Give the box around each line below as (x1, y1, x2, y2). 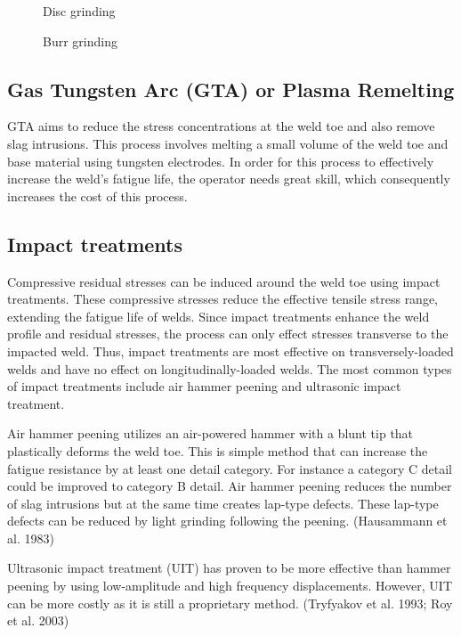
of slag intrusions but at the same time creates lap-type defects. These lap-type (7, 493, 439, 512)
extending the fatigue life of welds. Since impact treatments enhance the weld (7, 306, 430, 325)
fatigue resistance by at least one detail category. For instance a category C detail (7, 459, 452, 477)
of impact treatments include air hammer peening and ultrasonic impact (7, 377, 401, 395)
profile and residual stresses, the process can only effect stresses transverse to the (7, 324, 449, 343)
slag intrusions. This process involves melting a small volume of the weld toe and (7, 134, 449, 152)
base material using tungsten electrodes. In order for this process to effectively (7, 151, 434, 170)
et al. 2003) (7, 611, 69, 630)
